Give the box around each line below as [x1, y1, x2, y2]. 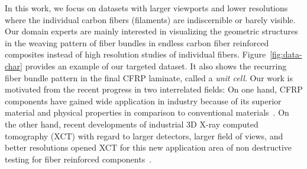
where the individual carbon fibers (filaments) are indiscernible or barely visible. [5, 13, 296, 25]
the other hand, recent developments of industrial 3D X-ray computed [5, 117, 258, 130]
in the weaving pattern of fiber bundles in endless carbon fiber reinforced [5, 36, 269, 49]
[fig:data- [270, 48, 302, 60]
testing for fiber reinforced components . [5, 152, 152, 165]
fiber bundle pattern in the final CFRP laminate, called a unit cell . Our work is [5, 71, 293, 84]
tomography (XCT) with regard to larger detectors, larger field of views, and [5, 129, 283, 142]
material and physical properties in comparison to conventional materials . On [5, 106, 289, 119]
